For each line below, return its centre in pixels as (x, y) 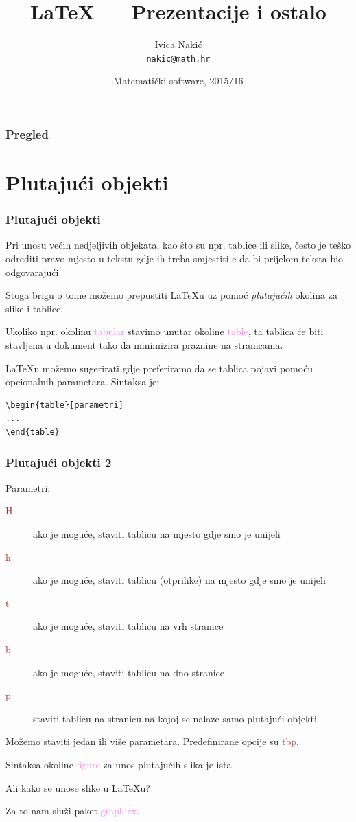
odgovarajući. (34, 272)
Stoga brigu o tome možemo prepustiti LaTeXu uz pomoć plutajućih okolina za (171, 295)
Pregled (27, 134)
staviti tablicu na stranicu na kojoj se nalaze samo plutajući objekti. (176, 718)
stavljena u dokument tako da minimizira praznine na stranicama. (144, 345)
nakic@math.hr (178, 59)
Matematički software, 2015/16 (178, 81)
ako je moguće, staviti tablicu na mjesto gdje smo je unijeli (157, 534)
